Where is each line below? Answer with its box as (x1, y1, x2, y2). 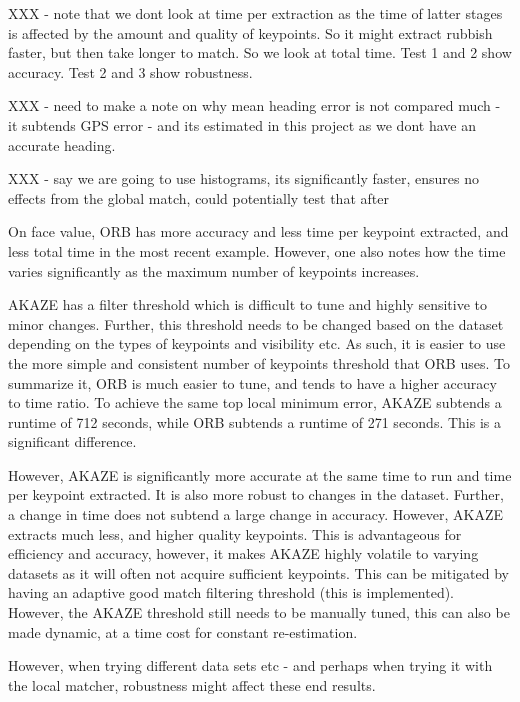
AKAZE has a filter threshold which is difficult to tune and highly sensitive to (8, 294, 488, 315)
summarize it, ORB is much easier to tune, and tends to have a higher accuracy (8, 372, 497, 393)
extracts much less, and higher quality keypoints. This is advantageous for (8, 523, 462, 544)
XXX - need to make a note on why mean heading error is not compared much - (8, 95, 501, 116)
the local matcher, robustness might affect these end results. (8, 674, 376, 695)
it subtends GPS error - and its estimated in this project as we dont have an (8, 114, 476, 135)
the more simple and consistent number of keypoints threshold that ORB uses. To (8, 352, 510, 373)
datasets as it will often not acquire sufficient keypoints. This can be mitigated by (8, 562, 509, 583)
